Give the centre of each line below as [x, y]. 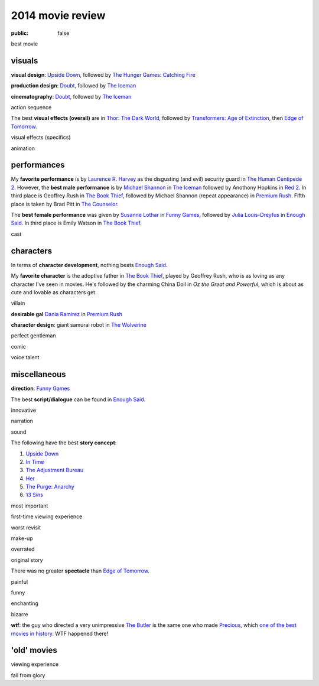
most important [30, 506]
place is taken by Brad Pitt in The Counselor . [65, 204]
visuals [25, 61]
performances [38, 165]
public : [20, 33]
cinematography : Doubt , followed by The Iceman [71, 96]
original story [27, 560]
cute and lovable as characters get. [54, 292]
